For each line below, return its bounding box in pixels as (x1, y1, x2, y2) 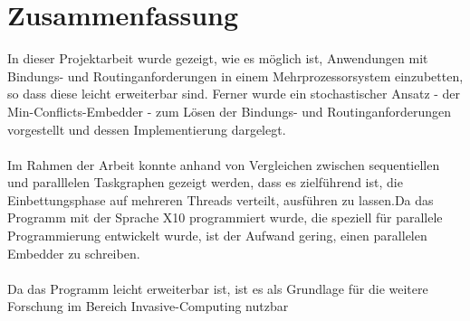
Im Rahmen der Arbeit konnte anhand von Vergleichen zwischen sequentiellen (7, 155, 440, 174)
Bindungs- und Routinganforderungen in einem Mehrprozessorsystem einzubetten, (7, 66, 464, 85)
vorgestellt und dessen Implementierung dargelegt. (7, 119, 286, 138)
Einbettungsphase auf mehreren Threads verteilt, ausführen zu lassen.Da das (7, 190, 434, 209)
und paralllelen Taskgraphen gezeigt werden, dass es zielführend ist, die (7, 173, 403, 192)
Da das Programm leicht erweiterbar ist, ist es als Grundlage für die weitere (7, 279, 428, 297)
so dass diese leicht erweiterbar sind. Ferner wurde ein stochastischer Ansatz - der (7, 84, 461, 103)
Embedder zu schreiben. (7, 243, 140, 262)
